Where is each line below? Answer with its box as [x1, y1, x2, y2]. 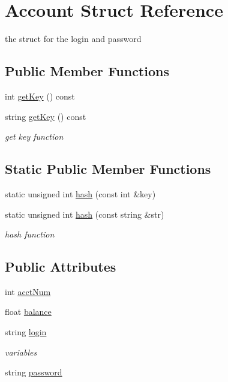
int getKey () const [5, 89, 75, 102]
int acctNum [5, 285, 51, 297]
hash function [5, 228, 55, 240]
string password [5, 366, 62, 378]
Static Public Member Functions [5, 160, 211, 178]
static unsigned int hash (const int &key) [5, 187, 156, 200]
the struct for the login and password [5, 32, 142, 45]
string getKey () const [5, 110, 86, 122]
